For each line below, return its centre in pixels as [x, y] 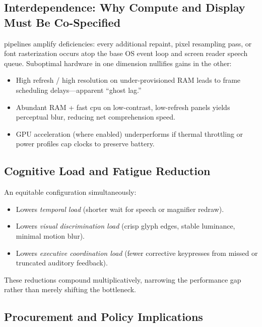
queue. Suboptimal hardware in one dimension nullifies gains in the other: [118, 63]
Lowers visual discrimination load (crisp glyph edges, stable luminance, [125, 226]
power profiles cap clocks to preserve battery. [85, 144]
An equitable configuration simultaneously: [70, 192]
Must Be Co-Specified [62, 22]
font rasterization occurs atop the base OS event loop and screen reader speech [126, 53]
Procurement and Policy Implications [104, 317]
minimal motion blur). [50, 235]
